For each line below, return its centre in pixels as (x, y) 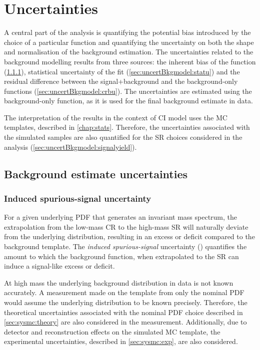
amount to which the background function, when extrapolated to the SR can (121, 256)
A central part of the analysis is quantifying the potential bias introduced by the (127, 32)
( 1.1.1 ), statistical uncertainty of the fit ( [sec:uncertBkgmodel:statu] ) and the (122, 71)
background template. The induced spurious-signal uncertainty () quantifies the (125, 246)
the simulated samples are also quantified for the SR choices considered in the (123, 137)
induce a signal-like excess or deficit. (59, 266)
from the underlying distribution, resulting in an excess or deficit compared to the (129, 236)
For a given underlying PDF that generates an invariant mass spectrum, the (121, 217)
